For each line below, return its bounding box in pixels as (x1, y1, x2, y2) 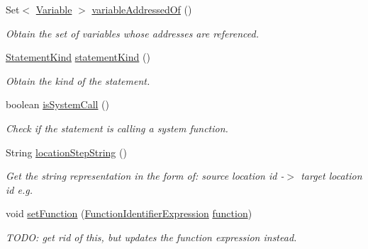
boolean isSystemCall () (6, 97, 110, 112)
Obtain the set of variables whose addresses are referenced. (6, 25, 259, 40)
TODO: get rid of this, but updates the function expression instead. (6, 229, 297, 244)
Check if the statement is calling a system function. (6, 120, 228, 135)
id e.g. (6, 182, 33, 197)
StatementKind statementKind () (6, 50, 150, 64)
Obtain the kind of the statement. (6, 73, 150, 88)
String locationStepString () (6, 144, 127, 159)
